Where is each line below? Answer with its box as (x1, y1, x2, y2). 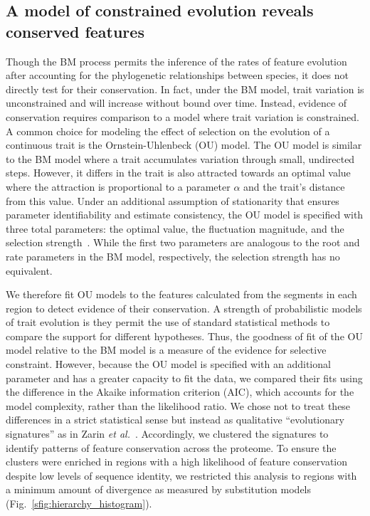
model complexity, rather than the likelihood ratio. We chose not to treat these (6, 398, 351, 413)
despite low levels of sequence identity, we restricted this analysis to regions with (6, 468, 357, 483)
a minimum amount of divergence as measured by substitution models (6, 482, 312, 497)
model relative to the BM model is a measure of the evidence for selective (6, 342, 327, 357)
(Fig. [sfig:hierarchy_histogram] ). (6, 496, 152, 510)
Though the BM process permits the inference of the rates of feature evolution (6, 53, 347, 68)
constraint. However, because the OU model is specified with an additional (6, 357, 331, 372)
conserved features (6, 20, 144, 42)
